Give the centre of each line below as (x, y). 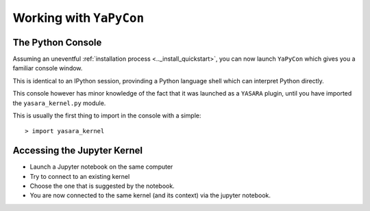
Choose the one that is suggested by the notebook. (102, 186)
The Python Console (57, 42)
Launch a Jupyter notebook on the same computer (101, 167)
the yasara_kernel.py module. (59, 103)
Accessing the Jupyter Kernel (78, 151)
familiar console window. (48, 68)
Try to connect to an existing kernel (80, 176)
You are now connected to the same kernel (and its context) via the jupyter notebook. (150, 195)
